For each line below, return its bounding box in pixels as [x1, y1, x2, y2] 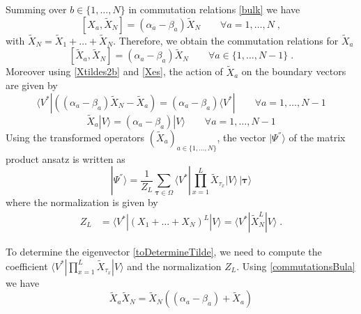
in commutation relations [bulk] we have [128, 2, 300, 16]
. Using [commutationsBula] [236, 258, 355, 273]
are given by [6, 78, 58, 93]
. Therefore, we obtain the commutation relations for [113, 33, 339, 47]
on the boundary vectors [241, 64, 346, 79]
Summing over [6, 2, 67, 16]
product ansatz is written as [6, 151, 125, 166]
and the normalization [127, 258, 222, 273]
